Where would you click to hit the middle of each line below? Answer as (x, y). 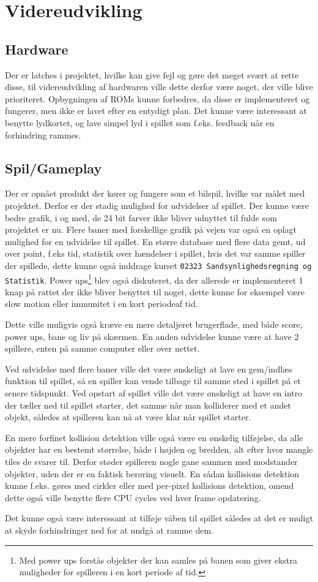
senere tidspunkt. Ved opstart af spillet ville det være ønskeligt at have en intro (154, 393)
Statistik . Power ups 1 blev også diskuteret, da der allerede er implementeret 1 (154, 279)
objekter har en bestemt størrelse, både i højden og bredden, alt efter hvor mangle (159, 449)
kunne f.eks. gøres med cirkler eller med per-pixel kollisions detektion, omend (150, 486)
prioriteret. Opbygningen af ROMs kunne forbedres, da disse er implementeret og (157, 98)
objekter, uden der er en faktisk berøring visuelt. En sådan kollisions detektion (152, 473)
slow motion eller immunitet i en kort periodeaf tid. (102, 304)
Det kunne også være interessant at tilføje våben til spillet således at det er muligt (159, 518)
